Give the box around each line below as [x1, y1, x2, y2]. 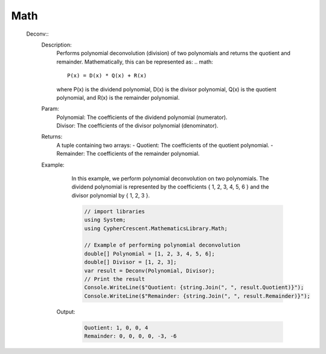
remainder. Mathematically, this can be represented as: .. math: [56, 58, 214, 65]
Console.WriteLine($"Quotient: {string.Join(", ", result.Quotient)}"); [84, 284, 304, 291]
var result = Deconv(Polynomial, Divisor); [84, 267, 216, 274]
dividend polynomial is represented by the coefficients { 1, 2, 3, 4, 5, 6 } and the [71, 183, 269, 190]
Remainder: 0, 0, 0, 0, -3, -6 [84, 333, 177, 340]
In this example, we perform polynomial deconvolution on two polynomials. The [71, 175, 269, 182]
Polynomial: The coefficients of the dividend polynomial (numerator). [56, 114, 228, 121]
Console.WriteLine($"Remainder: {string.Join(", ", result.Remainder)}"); [84, 292, 311, 299]
